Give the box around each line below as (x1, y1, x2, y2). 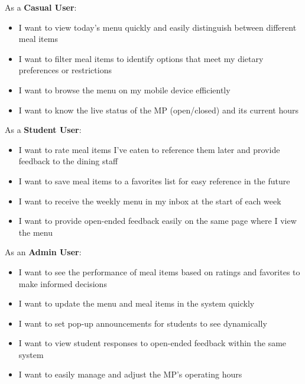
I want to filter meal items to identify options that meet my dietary (18, 52, 264, 64)
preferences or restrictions (18, 64, 112, 76)
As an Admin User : (5, 246, 82, 258)
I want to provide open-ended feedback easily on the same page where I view (18, 214, 297, 227)
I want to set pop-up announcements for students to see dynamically (18, 317, 267, 329)
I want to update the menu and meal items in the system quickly (18, 297, 255, 310)
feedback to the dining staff (18, 155, 118, 167)
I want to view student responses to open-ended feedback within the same (18, 337, 287, 349)
